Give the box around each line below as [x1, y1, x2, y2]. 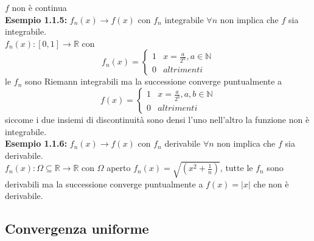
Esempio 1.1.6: [5, 137, 68, 150]
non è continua [12, 1, 67, 13]
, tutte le [220, 161, 253, 174]
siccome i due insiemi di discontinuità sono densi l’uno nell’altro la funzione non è [5, 113, 310, 125]
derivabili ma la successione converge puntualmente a [5, 177, 203, 190]
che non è [253, 177, 289, 190]
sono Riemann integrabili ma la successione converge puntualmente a [24, 75, 282, 88]
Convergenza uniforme [5, 219, 149, 238]
